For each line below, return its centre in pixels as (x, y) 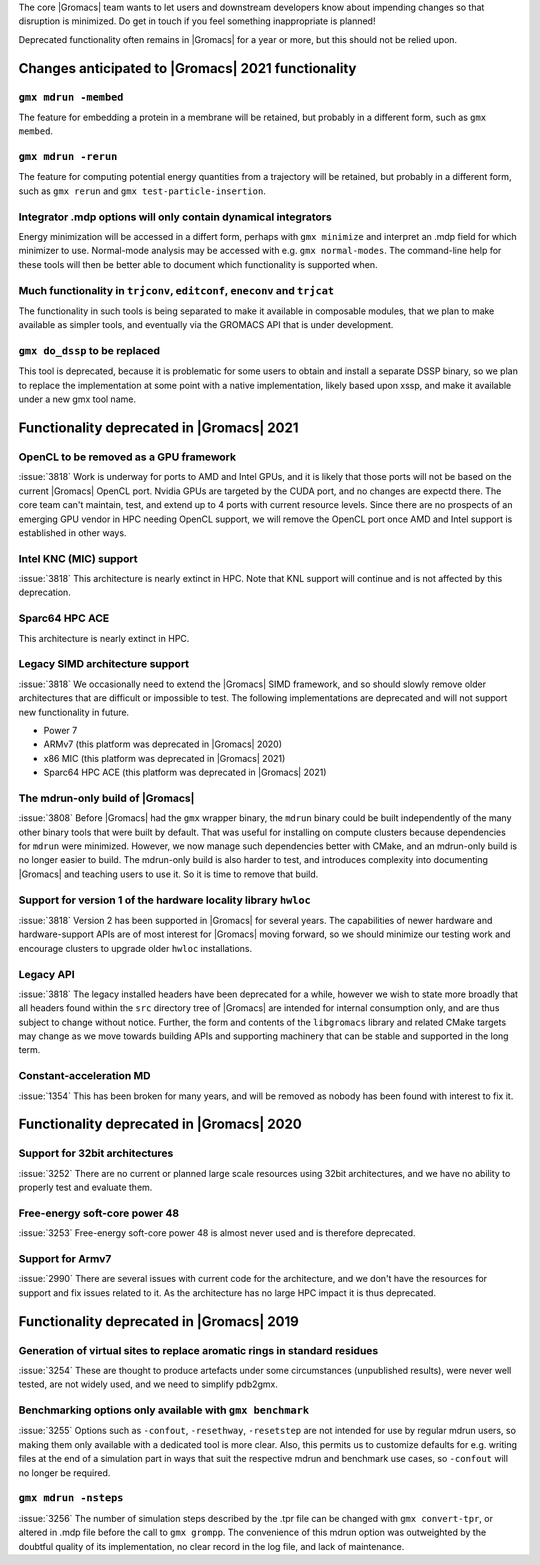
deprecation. (45, 592)
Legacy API (46, 974)
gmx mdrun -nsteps (71, 1498)
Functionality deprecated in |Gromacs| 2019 (158, 1321)
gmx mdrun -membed (71, 97)
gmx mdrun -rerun (68, 157)
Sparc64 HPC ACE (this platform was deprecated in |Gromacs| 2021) (185, 772)
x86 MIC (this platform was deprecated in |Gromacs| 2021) (164, 758)
